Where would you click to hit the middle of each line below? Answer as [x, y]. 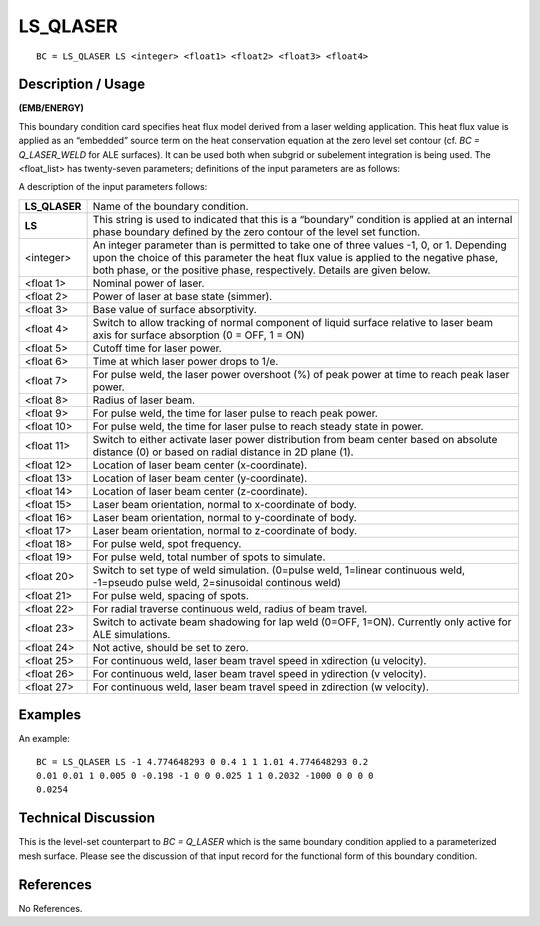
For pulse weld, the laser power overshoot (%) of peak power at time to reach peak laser [301, 374]
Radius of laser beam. [143, 400]
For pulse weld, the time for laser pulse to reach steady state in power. [258, 426]
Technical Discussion [86, 818]
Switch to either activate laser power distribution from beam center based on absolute [295, 439]
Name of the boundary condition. [170, 206]
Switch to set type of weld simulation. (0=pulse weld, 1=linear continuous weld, [278, 570]
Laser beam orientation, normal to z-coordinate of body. [225, 530]
